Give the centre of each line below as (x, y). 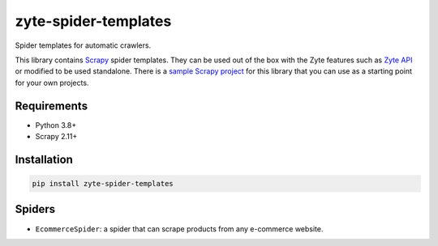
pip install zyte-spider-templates (103, 184)
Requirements (52, 106)
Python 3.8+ (56, 125)
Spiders (35, 209)
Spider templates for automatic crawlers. (83, 45)
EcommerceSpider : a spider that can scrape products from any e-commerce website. (179, 229)
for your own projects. (52, 83)
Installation (44, 159)
